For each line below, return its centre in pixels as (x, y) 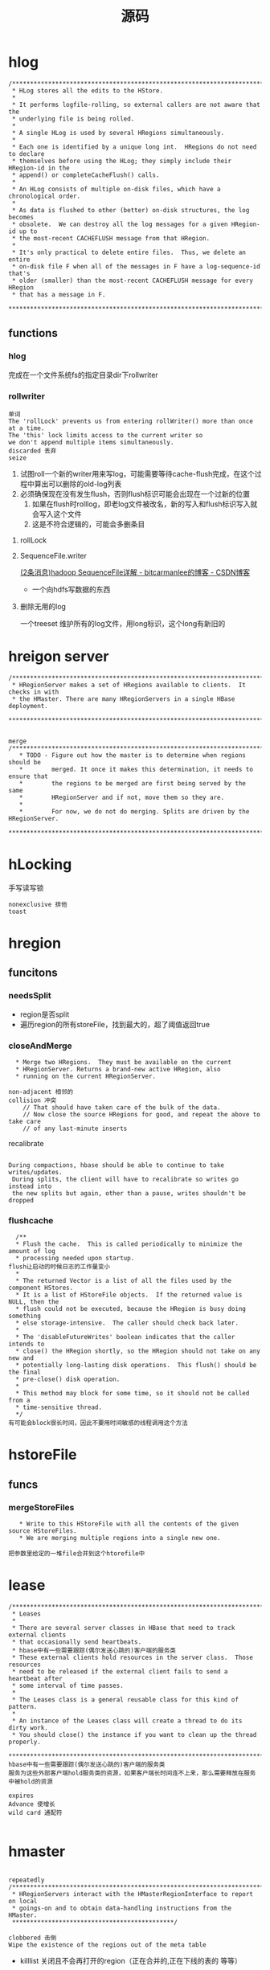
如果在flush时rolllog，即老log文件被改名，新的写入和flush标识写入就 (145, 504)
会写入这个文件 (57, 514)
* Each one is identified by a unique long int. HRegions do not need (134, 147)
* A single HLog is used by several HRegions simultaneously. (118, 133)
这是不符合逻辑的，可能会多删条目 (88, 524)
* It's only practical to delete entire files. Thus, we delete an (129, 252)
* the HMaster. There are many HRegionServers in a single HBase (123, 699)
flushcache (31, 1220)
